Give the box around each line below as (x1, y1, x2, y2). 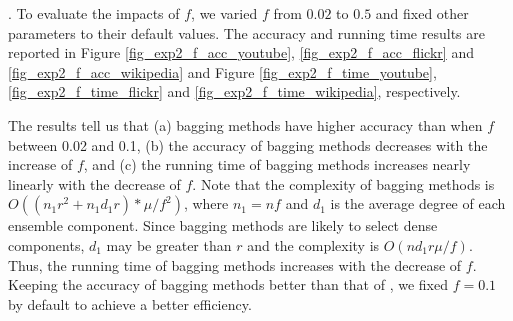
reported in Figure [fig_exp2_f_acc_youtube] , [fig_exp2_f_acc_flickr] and (8, 42, 474, 63)
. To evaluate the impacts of (8, 3, 180, 23)
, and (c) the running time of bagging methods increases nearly (83, 154, 471, 175)
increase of (8, 154, 73, 175)
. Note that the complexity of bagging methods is (192, 173, 495, 194)
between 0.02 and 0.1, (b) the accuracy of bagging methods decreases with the (8, 134, 488, 155)
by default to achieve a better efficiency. (8, 293, 252, 314)
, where (183, 193, 229, 214)
